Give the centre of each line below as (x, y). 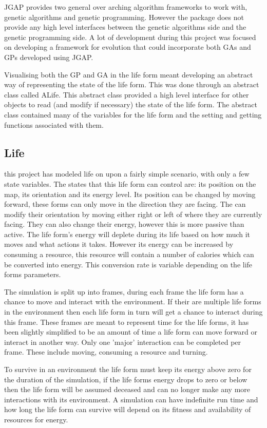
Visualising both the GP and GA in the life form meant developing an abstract (129, 74)
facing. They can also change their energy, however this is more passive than (124, 224)
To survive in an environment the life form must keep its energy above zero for (128, 369)
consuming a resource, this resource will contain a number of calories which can (129, 254)
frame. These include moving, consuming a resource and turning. (106, 352)
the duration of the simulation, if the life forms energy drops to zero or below (126, 379)
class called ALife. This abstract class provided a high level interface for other (127, 94)
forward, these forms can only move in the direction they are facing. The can (125, 204)
